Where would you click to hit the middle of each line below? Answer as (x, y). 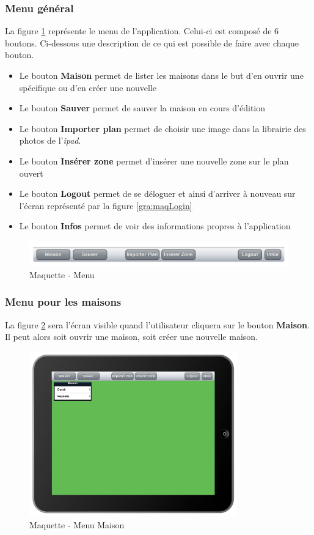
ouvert (31, 173)
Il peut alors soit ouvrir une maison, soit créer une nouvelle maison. (131, 337)
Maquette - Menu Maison (77, 524)
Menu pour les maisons (63, 302)
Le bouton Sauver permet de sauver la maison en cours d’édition (142, 108)
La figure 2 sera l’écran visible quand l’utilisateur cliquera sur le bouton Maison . (157, 324)
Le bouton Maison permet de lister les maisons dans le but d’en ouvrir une (161, 75)
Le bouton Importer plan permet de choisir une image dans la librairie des (162, 128)
